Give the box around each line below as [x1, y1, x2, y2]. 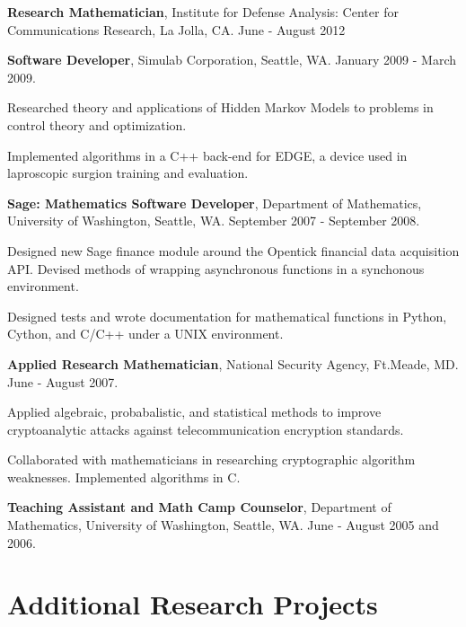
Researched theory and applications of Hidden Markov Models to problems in [7, 98, 434, 117]
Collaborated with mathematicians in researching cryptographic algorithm [7, 450, 416, 469]
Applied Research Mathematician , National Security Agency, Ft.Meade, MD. [7, 354, 459, 373]
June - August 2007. [7, 372, 119, 391]
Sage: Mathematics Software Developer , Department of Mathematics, [7, 193, 422, 212]
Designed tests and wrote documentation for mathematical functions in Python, [7, 306, 447, 325]
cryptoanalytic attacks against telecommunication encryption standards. [7, 419, 404, 438]
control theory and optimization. [7, 115, 187, 134]
